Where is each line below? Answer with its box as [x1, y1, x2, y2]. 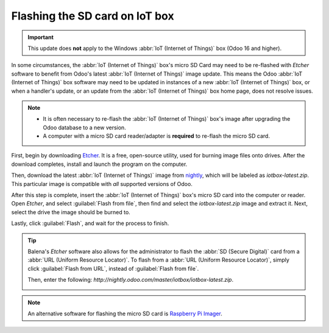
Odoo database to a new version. [43, 124, 126, 131]
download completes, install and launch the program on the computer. [11, 160, 188, 168]
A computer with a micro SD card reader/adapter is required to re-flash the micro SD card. [43, 132, 271, 140]
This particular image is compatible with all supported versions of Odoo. [11, 180, 193, 187]
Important [27, 34, 54, 41]
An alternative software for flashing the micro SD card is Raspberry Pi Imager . [27, 310, 222, 317]
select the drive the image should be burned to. [11, 208, 130, 216]
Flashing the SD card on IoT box [11, 9, 174, 23]
